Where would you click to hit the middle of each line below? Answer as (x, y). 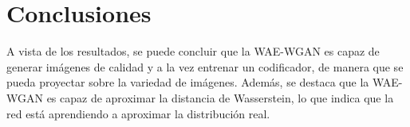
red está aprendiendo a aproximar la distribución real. (138, 113)
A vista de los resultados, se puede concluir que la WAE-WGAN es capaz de (193, 51)
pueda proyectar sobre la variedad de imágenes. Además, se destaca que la (188, 82)
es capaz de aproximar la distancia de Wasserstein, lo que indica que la (220, 97)
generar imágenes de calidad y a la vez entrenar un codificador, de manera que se (205, 66)
